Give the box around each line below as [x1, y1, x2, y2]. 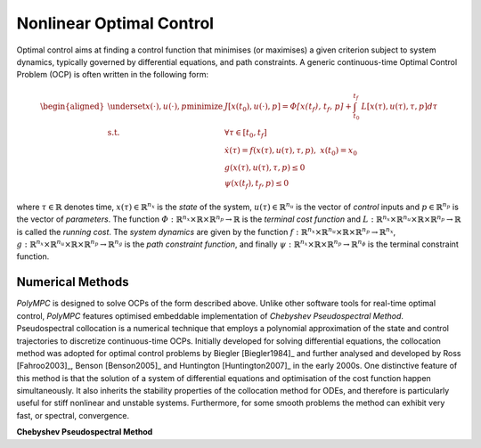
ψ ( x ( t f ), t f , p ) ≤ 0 [224, 178, 289, 191]
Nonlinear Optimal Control [16, 13, 214, 33]
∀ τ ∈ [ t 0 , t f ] [224, 127, 267, 140]
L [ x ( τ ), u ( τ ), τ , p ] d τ [361, 101, 438, 111]
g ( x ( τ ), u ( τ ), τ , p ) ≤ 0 [224, 163, 306, 173]
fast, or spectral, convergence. [16, 410, 130, 420]
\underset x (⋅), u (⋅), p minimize [107, 101, 224, 111]
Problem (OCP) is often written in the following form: [16, 69, 209, 80]
